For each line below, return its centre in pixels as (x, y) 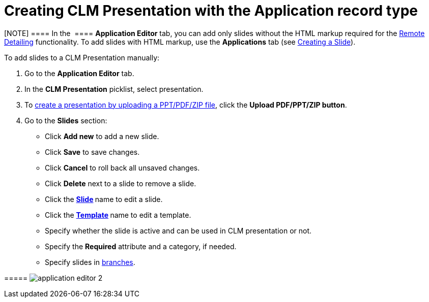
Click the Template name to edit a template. (118, 215)
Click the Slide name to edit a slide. (104, 199)
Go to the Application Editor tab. (79, 73)
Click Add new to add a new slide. (102, 136)
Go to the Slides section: (66, 120)
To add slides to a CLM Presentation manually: (82, 57)
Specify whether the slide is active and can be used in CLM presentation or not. (178, 230)
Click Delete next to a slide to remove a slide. (121, 183)
